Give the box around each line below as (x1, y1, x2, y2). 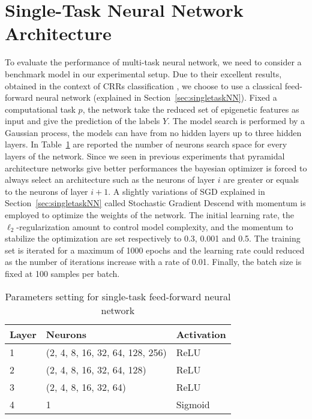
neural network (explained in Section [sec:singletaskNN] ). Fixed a (35, 91, 277, 104)
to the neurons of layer (5, 185, 88, 197)
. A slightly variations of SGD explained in (108, 185, 265, 197)
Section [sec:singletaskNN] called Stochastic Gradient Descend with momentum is (5, 197, 306, 209)
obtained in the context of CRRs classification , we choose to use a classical (5, 79, 283, 92)
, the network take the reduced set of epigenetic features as (82, 103, 299, 115)
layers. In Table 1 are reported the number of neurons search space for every (5, 138, 287, 150)
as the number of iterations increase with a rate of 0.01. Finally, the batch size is (5, 255, 302, 268)
